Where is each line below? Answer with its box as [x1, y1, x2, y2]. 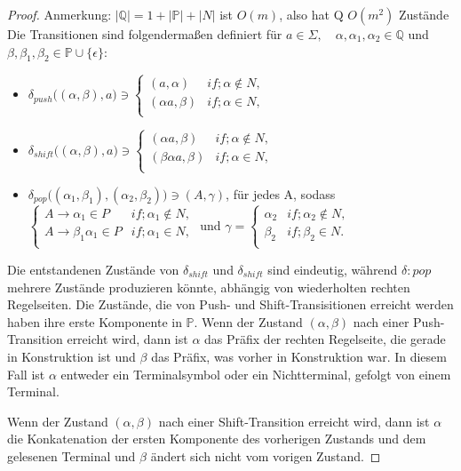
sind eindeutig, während [267, 259, 398, 278]
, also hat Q [279, 5, 344, 23]
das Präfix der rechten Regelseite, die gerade [204, 330, 446, 348]
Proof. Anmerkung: [7, 5, 112, 23]
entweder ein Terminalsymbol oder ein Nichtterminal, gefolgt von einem [60, 364, 451, 383]
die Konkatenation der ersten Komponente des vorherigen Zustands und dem [7, 429, 426, 448]
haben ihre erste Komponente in [7, 312, 182, 331]
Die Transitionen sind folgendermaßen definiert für [7, 25, 282, 43]
